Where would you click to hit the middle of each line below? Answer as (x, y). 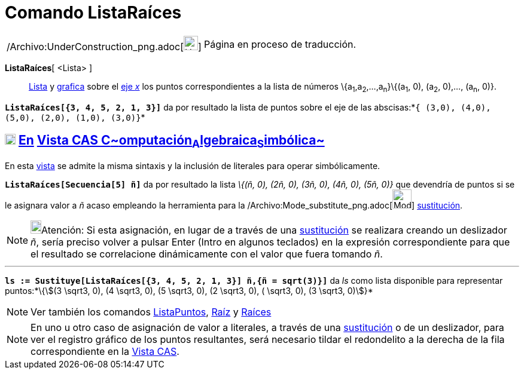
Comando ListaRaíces (93, 13)
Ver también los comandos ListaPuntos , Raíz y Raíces (151, 312)
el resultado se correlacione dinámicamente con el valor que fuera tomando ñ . (207, 254)
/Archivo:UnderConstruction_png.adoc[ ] (104, 46)
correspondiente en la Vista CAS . (105, 351)
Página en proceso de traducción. (280, 44)
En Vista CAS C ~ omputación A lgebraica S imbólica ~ (171, 141)
